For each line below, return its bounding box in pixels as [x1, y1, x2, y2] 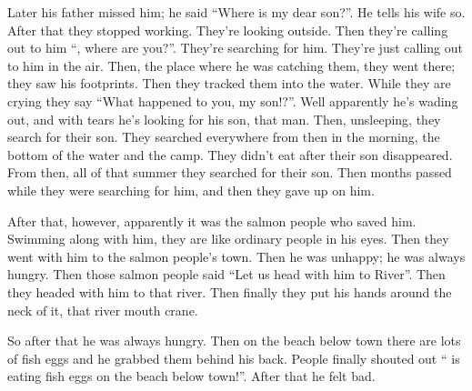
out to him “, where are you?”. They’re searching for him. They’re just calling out [7, 38, 463, 57]
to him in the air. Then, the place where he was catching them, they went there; [7, 55, 456, 75]
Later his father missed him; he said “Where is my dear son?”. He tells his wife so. [7, 3, 466, 21]
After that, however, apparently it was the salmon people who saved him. [7, 211, 417, 230]
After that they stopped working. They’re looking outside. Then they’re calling [7, 20, 448, 39]
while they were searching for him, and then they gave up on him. [7, 180, 375, 199]
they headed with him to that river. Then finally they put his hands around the [7, 282, 452, 301]
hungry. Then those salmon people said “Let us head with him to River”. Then [7, 265, 446, 284]
